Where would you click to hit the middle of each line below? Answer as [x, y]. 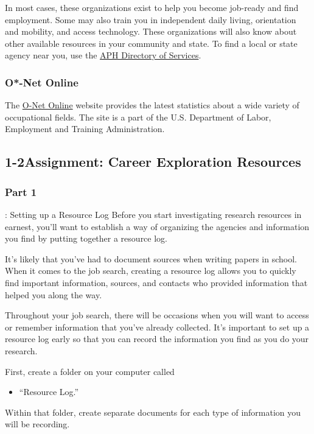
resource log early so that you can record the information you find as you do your [157, 339]
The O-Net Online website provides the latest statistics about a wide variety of [152, 105]
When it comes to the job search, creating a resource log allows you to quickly [151, 271]
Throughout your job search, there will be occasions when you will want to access [157, 315]
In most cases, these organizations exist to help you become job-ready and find [152, 7]
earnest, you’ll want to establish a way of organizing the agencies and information [157, 226]
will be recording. [37, 424]
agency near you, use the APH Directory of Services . [103, 55]
